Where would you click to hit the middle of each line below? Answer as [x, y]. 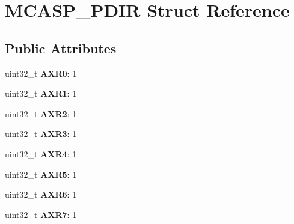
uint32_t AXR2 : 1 [41, 113]
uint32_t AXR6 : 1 [41, 194]
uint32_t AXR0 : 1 [41, 73]
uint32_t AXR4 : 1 [41, 153]
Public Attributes [61, 48]
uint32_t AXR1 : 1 [41, 93]
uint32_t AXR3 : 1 [41, 134]
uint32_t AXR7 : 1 [41, 214]
